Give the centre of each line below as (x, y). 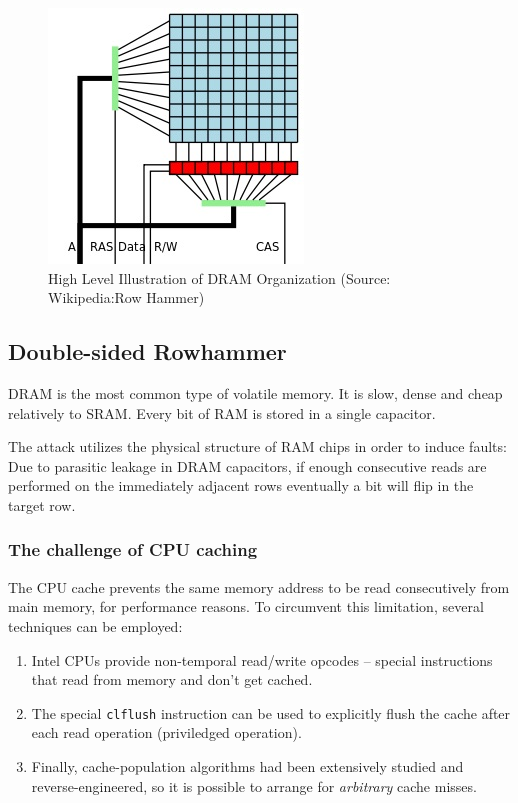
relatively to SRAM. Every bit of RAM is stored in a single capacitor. (222, 412)
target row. (42, 504)
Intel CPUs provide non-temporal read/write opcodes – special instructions (262, 659)
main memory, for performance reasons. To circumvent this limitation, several (246, 606)
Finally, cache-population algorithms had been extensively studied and (247, 765)
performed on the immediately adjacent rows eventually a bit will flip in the (241, 485)
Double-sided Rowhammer (147, 351)
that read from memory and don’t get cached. (172, 679)
